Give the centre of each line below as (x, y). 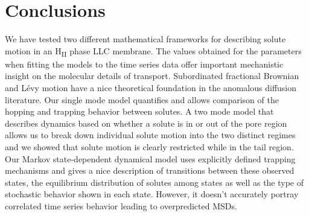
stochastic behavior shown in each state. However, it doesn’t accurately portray (152, 194)
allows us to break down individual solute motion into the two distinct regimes (150, 135)
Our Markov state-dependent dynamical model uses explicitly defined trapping (150, 158)
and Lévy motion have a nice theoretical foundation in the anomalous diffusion (151, 88)
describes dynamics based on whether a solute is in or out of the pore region (146, 123)
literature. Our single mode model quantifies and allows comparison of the (142, 99)
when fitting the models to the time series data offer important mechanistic (144, 64)
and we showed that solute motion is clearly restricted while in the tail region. (149, 147)
